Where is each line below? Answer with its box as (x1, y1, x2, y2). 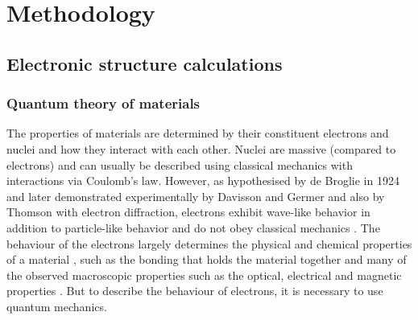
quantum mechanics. (6, 297, 107, 314)
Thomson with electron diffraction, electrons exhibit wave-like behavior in (6, 203, 370, 220)
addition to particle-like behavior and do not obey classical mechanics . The (6, 219, 380, 236)
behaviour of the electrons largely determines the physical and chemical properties (6, 235, 412, 252)
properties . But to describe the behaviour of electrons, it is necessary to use (6, 282, 383, 299)
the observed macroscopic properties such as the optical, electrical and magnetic (6, 266, 402, 283)
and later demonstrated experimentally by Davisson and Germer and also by (6, 187, 385, 204)
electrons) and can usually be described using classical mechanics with (6, 156, 353, 173)
